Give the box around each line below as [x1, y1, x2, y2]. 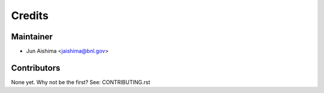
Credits [11, 9, 49, 22]
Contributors [11, 63, 61, 73]
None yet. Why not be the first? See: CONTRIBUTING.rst [11, 78, 151, 86]
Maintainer [11, 32, 53, 42]
